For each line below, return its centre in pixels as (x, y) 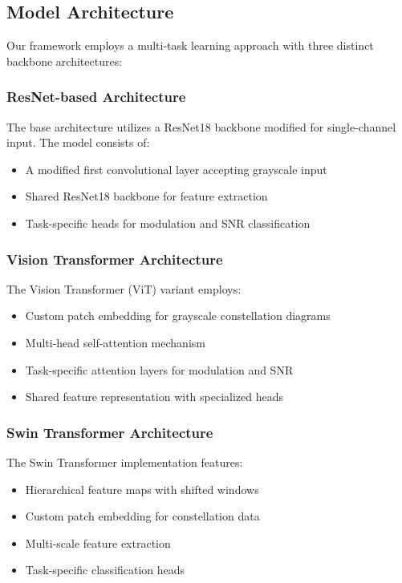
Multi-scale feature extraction (98, 543)
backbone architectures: (65, 61)
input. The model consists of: (78, 142)
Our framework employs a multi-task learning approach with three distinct (190, 45)
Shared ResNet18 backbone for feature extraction (146, 196)
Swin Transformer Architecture (110, 432)
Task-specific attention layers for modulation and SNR (159, 369)
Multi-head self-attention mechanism (115, 342)
